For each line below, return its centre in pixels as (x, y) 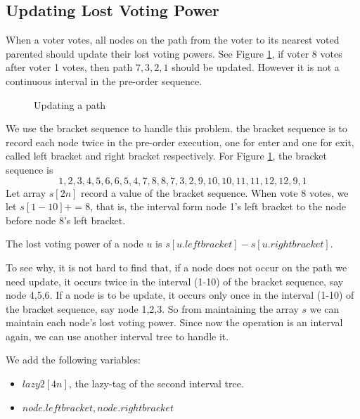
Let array (26, 192)
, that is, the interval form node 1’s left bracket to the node (218, 206)
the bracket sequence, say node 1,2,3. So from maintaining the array (152, 308)
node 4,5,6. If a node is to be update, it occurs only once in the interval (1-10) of (180, 295)
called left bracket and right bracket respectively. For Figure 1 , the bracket (166, 156)
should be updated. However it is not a (256, 67)
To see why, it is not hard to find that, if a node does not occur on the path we (176, 267)
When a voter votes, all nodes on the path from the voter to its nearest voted (173, 40)
